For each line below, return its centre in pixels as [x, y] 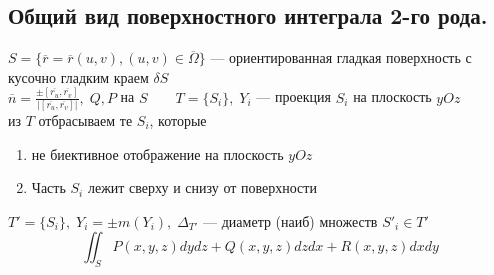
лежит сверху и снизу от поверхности [202, 187]
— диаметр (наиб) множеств [290, 220]
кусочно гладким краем [78, 76]
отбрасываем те [85, 120]
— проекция [294, 96]
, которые [178, 120]
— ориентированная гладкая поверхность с [341, 57]
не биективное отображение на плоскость [157, 153]
